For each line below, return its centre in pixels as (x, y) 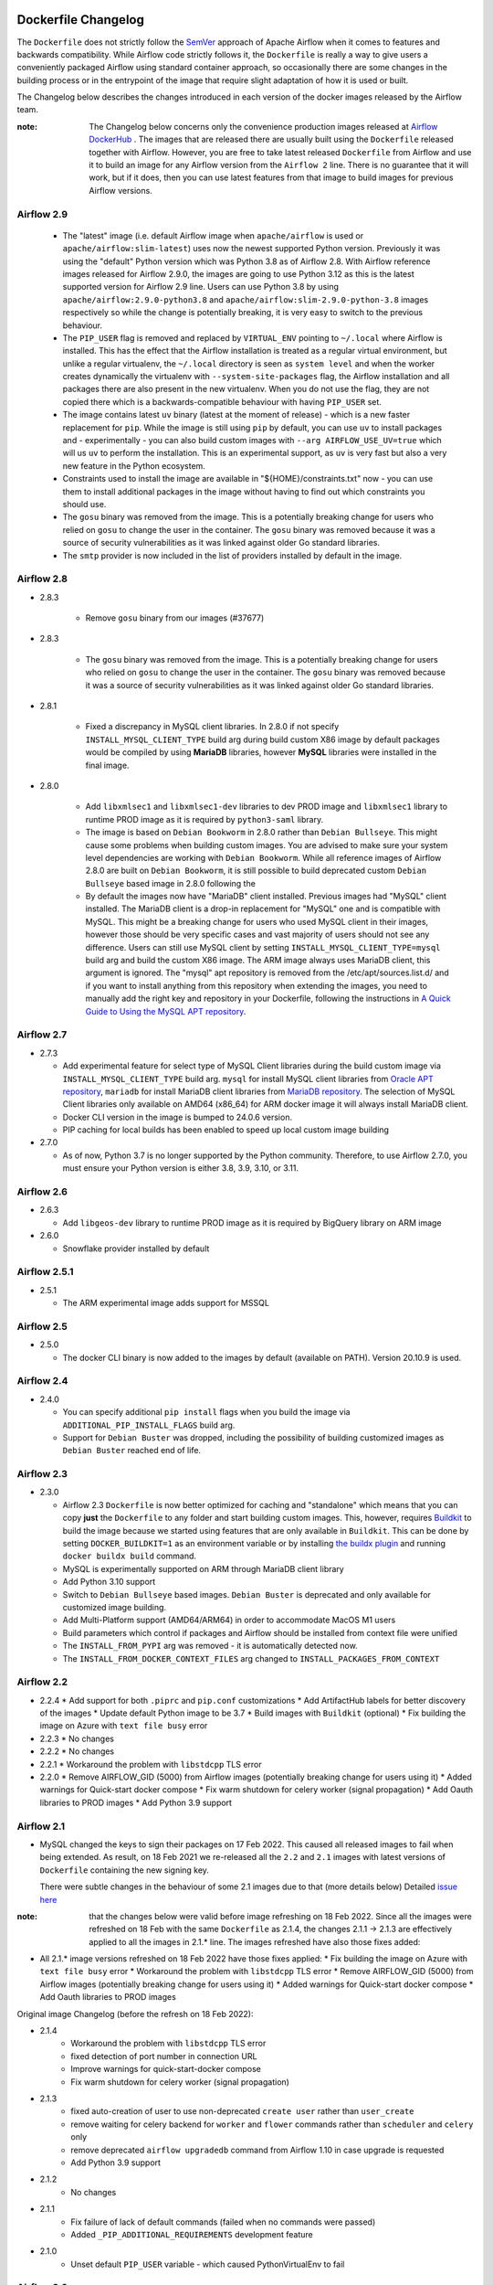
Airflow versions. (121, 190)
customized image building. (115, 1607)
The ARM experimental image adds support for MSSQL (166, 1303)
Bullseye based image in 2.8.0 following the (170, 883)
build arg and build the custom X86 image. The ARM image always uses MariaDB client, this (258, 961)
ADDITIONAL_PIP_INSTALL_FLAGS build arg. (149, 1425)
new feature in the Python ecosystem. (134, 465)
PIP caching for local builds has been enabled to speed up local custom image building (226, 1130)
